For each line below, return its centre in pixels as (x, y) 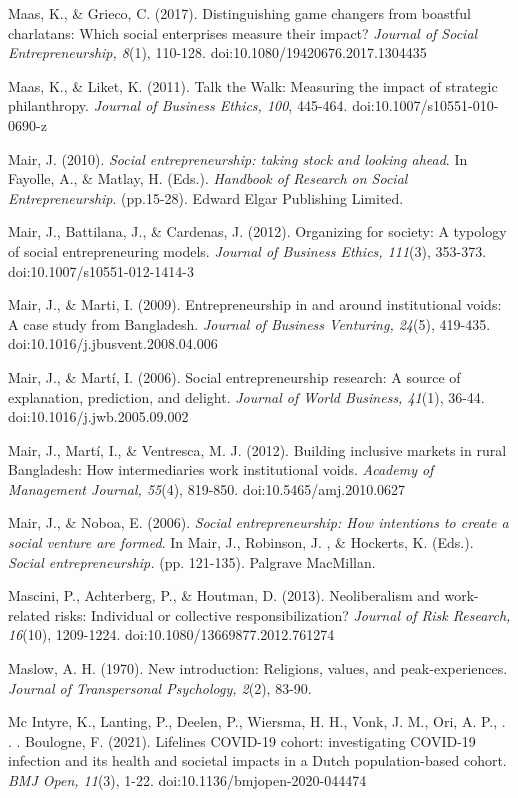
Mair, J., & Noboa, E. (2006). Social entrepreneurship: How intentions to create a (258, 522)
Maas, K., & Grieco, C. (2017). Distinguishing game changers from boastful (239, 13)
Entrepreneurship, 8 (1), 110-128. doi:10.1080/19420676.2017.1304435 (217, 52)
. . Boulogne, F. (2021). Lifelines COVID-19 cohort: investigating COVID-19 (242, 740)
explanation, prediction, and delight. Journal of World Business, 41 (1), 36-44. (246, 396)
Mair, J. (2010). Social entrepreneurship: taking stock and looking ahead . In (238, 158)
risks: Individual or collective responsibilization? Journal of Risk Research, (282, 614)
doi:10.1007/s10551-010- (425, 105)
